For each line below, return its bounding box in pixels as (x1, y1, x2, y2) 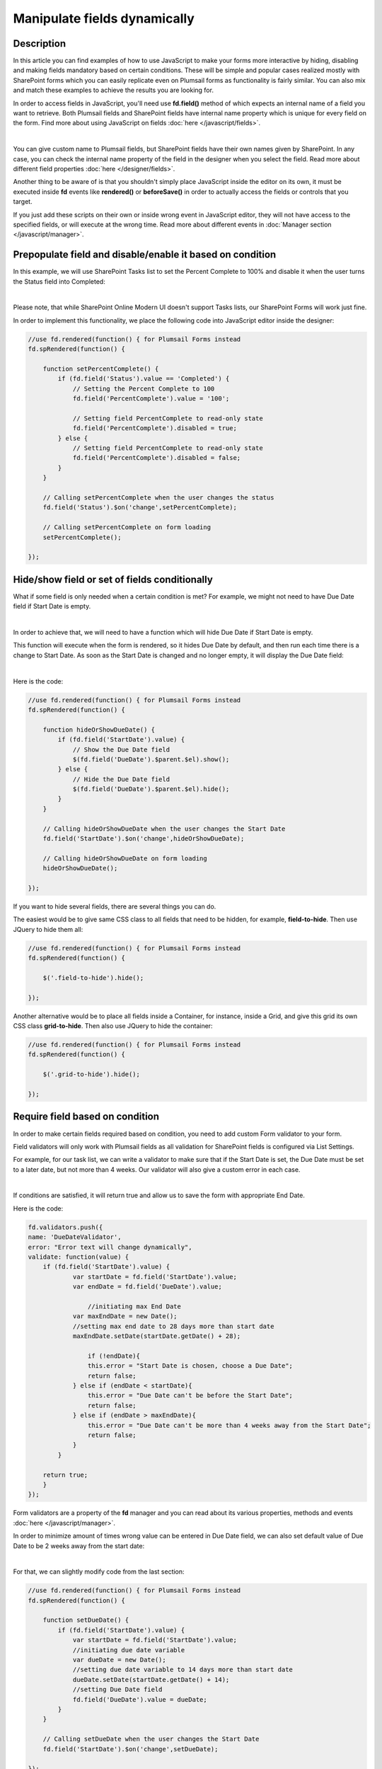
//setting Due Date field (72, 1686, 163, 1694)
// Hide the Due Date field (72, 775, 170, 783)
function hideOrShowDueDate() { (42, 725, 156, 734)
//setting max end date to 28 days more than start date (72, 1322, 274, 1330)
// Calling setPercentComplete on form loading (42, 524, 212, 531)
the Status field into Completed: (13, 277, 105, 286)
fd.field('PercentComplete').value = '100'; (72, 395, 230, 403)
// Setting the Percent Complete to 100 (72, 384, 215, 393)
